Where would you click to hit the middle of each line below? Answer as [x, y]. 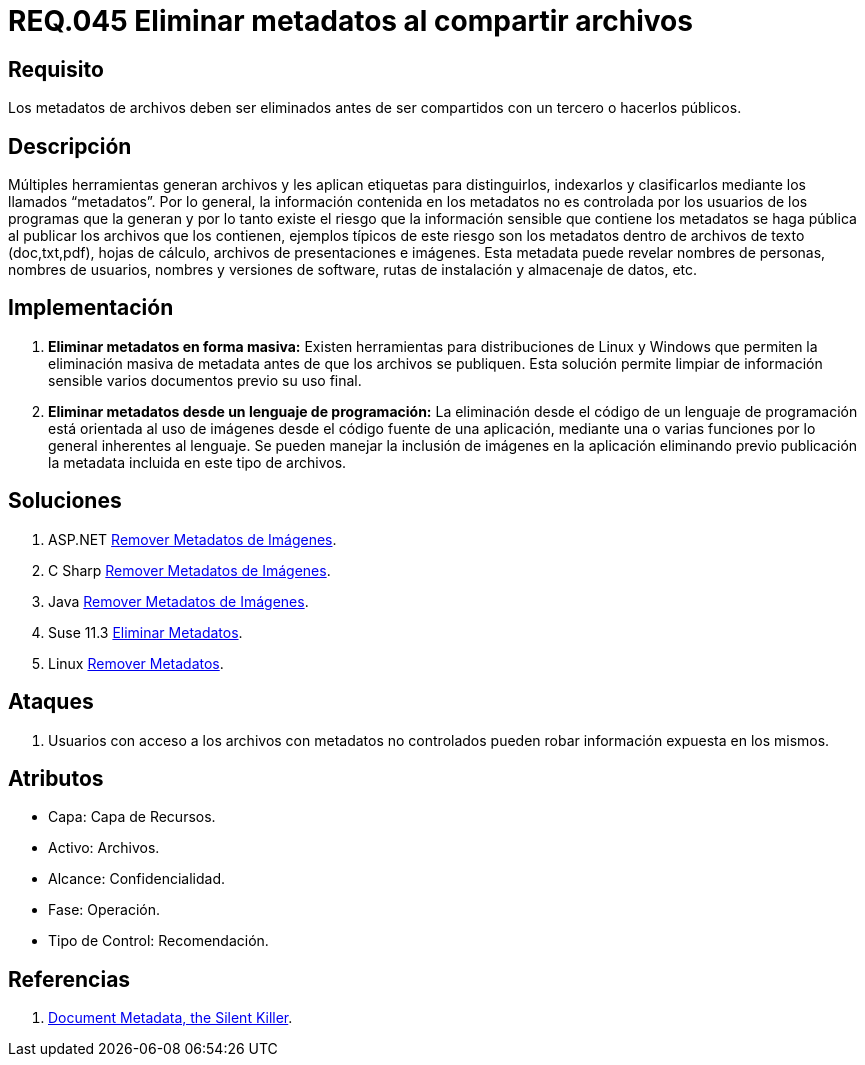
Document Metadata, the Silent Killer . [170, 1018]
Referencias [69, 979]
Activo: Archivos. [104, 848]
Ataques [51, 702]
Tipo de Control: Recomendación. [158, 941]
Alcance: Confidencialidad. [136, 879]
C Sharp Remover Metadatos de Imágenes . [189, 570]
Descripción [70, 146]
